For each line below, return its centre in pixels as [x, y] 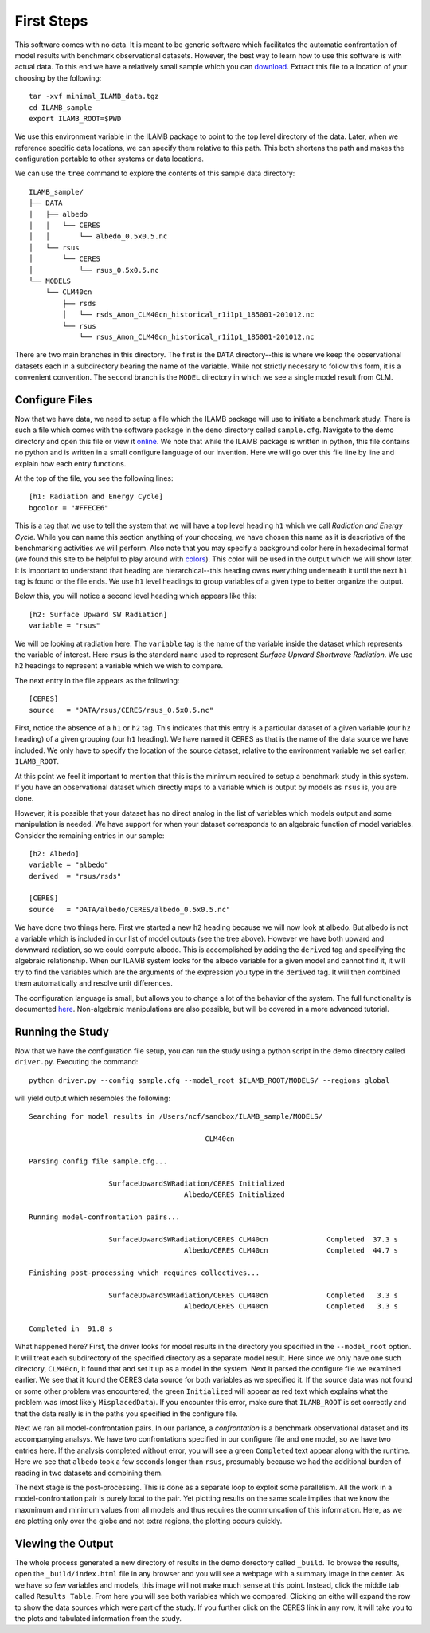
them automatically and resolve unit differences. [94, 983]
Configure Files [54, 400]
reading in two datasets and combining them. [89, 1473]
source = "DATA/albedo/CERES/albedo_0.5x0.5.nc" [130, 909]
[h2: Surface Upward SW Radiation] [98, 614]
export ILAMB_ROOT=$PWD [75, 118]
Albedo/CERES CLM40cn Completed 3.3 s [291, 1306]
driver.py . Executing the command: [76, 1062]
